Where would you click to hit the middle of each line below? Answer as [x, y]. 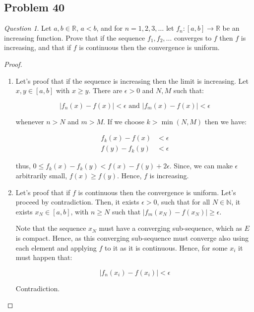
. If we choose [124, 121]
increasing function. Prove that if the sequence [75, 37]
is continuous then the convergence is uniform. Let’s [157, 192]
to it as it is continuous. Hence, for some [166, 247]
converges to [193, 37]
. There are [105, 90]
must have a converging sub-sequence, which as [170, 228]
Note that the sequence [51, 228]
